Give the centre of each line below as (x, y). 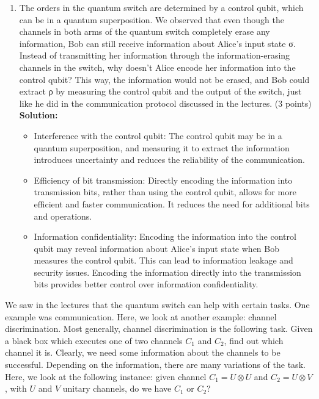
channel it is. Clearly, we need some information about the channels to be (143, 352)
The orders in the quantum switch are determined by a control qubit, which (161, 7)
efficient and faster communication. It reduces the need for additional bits (172, 203)
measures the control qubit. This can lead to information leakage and (163, 260)
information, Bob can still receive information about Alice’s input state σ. (157, 43)
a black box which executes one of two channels (94, 340)
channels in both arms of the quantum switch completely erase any (145, 31)
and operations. (63, 216)
